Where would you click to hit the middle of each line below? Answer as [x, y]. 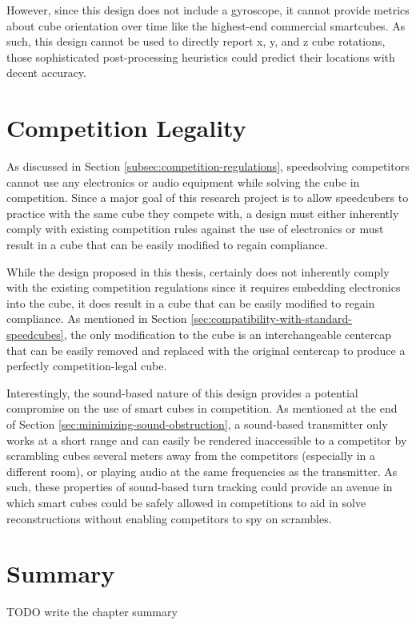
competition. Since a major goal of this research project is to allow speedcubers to [208, 198]
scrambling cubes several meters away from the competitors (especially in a [191, 456]
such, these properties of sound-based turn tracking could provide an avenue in [200, 487]
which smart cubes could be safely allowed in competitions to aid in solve [186, 502]
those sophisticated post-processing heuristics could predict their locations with [201, 56]
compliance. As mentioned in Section [97, 319]
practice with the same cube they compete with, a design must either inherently [203, 213]
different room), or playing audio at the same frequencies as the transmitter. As [202, 471]
